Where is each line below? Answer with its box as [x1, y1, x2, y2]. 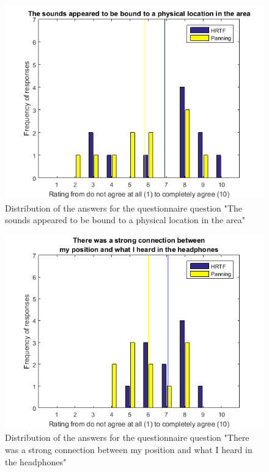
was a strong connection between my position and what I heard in [5, 443, 252, 455]
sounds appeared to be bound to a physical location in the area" [5, 213, 245, 226]
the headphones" [5, 455, 67, 468]
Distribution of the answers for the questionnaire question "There [5, 431, 249, 444]
